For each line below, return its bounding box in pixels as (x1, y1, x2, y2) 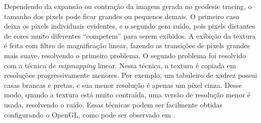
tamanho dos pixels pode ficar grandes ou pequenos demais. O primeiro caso (4, 11, 239, 21)
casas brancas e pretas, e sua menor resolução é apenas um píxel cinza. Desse (4, 79, 242, 90)
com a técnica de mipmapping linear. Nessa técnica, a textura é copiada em (4, 60, 236, 70)
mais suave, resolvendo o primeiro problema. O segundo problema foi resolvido (4, 50, 246, 60)
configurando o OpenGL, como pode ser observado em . (4, 109, 176, 119)
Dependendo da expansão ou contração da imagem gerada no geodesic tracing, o (4, 1, 252, 11)
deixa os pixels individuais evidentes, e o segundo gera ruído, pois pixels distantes (4, 21, 255, 31)
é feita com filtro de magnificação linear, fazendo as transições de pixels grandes (4, 40, 250, 51)
